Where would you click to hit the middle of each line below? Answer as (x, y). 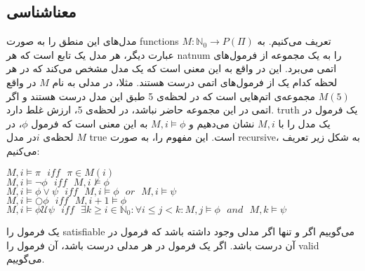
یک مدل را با (304, 123)
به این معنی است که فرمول (89, 123)
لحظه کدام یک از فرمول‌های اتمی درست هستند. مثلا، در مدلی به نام (195, 82)
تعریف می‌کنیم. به (294, 41)
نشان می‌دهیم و (222, 123)
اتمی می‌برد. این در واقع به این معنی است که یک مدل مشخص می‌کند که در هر (172, 68)
